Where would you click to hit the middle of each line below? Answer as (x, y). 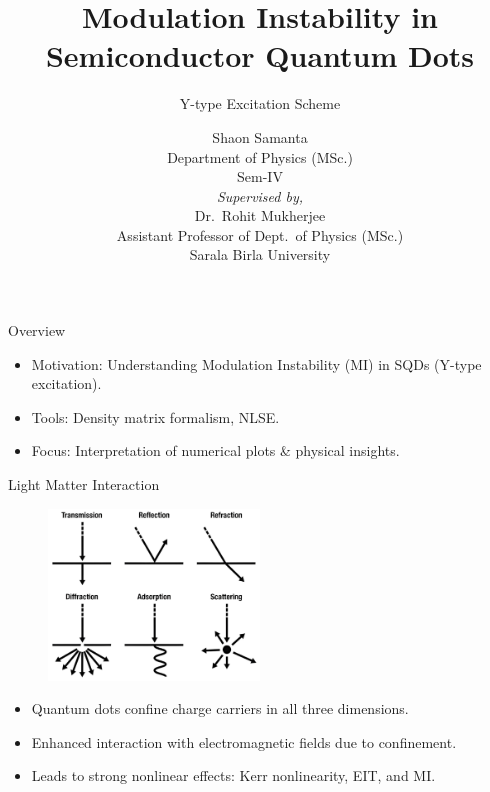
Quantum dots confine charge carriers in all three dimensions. (220, 708)
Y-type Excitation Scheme (260, 103)
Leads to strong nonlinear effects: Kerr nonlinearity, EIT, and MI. (233, 775)
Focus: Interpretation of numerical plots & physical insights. (215, 450)
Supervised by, (260, 195)
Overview (37, 330)
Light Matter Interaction (84, 484)
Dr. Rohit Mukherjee (260, 215)
